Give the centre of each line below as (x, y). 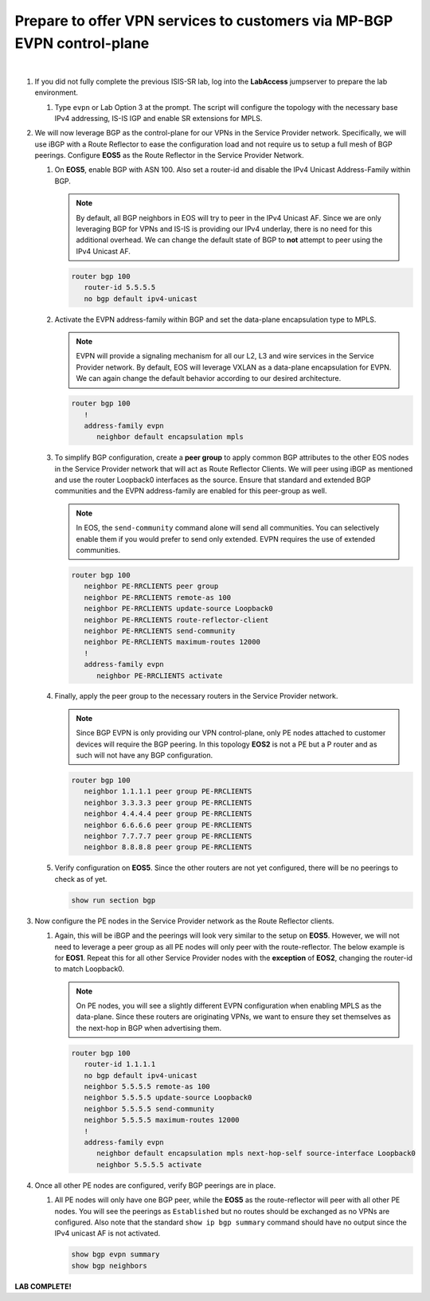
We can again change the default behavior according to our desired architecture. (209, 378)
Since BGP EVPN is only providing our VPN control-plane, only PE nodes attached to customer (231, 733)
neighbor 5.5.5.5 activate (149, 1164)
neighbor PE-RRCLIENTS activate (160, 676)
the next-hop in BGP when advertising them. (149, 1028)
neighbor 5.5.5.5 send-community (149, 1109)
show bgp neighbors (109, 1266)
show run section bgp (113, 900)
